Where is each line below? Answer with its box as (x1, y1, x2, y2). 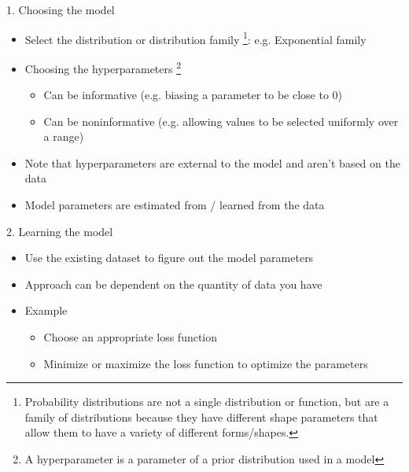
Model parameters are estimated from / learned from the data (24, 197, 325, 213)
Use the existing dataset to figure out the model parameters (24, 249, 314, 266)
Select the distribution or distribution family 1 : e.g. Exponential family (24, 28, 367, 47)
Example (24, 302, 68, 319)
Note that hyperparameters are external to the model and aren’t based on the (24, 154, 400, 171)
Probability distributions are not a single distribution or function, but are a (24, 393, 389, 410)
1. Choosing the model (6, 2, 115, 17)
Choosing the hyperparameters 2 (24, 57, 182, 76)
